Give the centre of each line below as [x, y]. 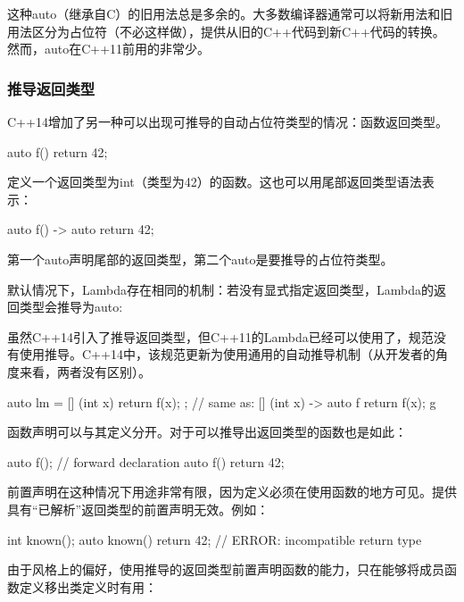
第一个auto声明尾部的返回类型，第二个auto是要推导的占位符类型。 [200, 259]
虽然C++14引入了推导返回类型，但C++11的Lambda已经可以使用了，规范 [220, 336]
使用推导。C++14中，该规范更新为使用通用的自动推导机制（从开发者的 [227, 354]
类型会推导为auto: [71, 307]
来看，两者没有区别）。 [85, 371]
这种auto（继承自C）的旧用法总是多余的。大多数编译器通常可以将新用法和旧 [230, 13]
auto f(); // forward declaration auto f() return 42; [146, 461]
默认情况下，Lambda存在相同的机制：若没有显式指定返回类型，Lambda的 [220, 289]
